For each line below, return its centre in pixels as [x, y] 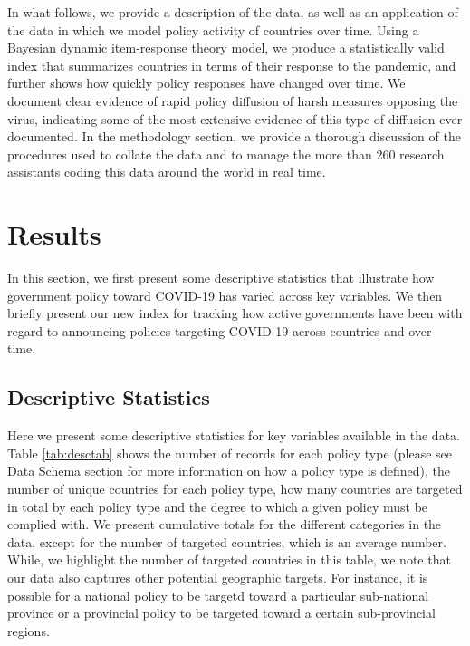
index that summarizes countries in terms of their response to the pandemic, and [232, 65]
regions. [29, 630]
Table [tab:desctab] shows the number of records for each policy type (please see [230, 453]
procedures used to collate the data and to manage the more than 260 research [226, 154]
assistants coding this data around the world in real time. [167, 172]
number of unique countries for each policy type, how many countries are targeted [235, 489]
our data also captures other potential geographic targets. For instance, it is [218, 577]
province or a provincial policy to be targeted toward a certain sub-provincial [221, 613]
